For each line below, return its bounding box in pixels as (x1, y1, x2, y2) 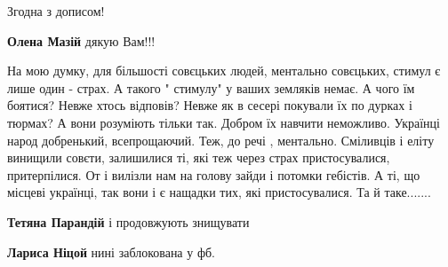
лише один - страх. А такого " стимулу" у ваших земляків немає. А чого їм (7, 78, 415, 97)
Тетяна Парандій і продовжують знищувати (7, 212, 250, 231)
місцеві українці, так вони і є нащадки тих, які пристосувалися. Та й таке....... (7, 183, 431, 201)
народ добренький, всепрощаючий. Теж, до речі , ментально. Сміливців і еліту (7, 130, 435, 149)
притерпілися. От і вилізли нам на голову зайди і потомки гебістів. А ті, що (7, 165, 420, 184)
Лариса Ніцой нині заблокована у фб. (7, 242, 215, 261)
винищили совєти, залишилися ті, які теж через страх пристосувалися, (7, 148, 390, 167)
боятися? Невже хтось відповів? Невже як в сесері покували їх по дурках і (7, 96, 412, 114)
